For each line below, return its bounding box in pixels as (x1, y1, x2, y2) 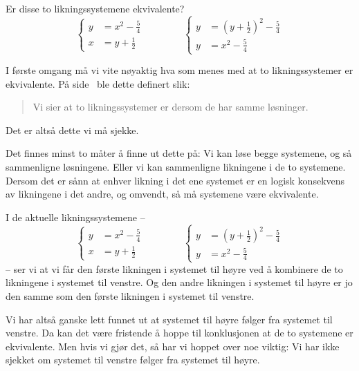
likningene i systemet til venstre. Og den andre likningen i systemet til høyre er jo (6, 275, 353, 289)
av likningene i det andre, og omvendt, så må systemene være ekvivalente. (6, 187, 319, 201)
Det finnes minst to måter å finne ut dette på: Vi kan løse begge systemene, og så (6, 146, 352, 160)
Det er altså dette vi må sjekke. (6, 122, 139, 137)
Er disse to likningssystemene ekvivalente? (6, 1, 185, 15)
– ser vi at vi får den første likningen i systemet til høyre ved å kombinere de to (6, 261, 343, 276)
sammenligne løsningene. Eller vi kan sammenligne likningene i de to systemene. (6, 159, 346, 173)
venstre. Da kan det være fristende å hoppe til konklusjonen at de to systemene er (6, 325, 353, 340)
